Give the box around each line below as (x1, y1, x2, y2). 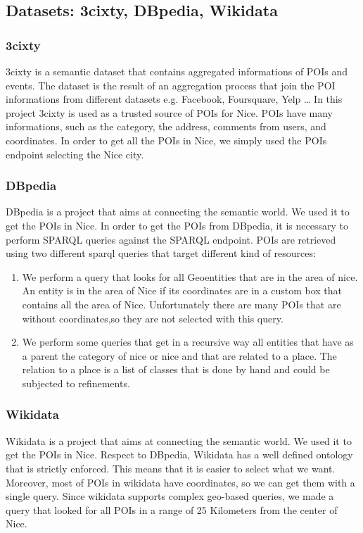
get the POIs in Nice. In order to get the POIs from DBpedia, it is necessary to (6, 218, 348, 232)
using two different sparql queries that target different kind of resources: (6, 246, 316, 261)
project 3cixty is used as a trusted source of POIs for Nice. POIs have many (6, 105, 333, 120)
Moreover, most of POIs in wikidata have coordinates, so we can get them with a (6, 475, 355, 489)
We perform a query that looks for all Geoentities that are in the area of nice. (22, 269, 358, 284)
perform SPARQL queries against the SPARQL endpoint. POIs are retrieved (6, 232, 336, 246)
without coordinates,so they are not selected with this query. (22, 311, 284, 325)
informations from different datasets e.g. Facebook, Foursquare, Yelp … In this (6, 92, 343, 106)
